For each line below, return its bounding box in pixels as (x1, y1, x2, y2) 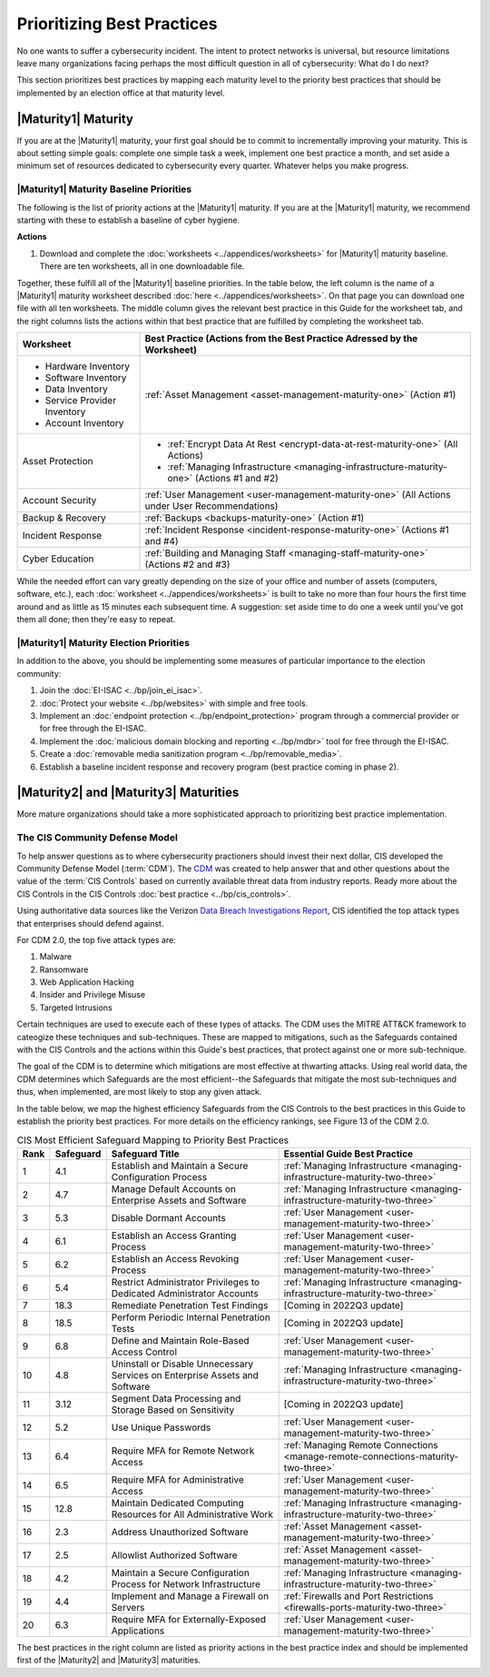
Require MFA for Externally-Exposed (111, 1612, 267, 1625)
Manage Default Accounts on (111, 1182, 236, 1195)
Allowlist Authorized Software (111, 1549, 238, 1562)
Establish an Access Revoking (111, 1252, 240, 1265)
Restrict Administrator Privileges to (111, 1275, 260, 1288)
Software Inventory (44, 372, 127, 384)
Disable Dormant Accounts (111, 1211, 226, 1224)
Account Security (22, 494, 97, 507)
